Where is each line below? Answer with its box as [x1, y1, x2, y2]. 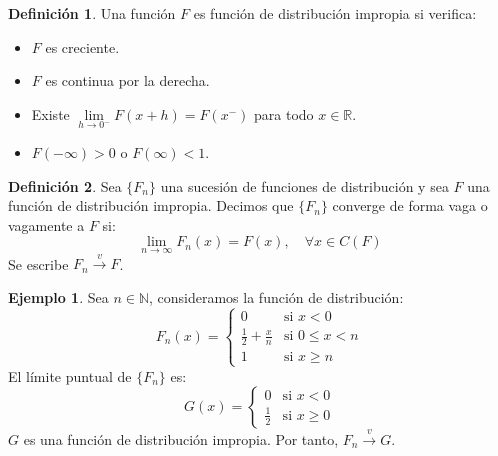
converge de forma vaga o [332, 195, 488, 216]
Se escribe [8, 253, 69, 274]
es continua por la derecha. [45, 70, 210, 91]
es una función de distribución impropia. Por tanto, [23, 428, 339, 449]
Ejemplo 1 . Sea [8, 286, 109, 307]
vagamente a [8, 214, 85, 235]
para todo [254, 103, 314, 124]
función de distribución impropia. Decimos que [8, 195, 294, 216]
